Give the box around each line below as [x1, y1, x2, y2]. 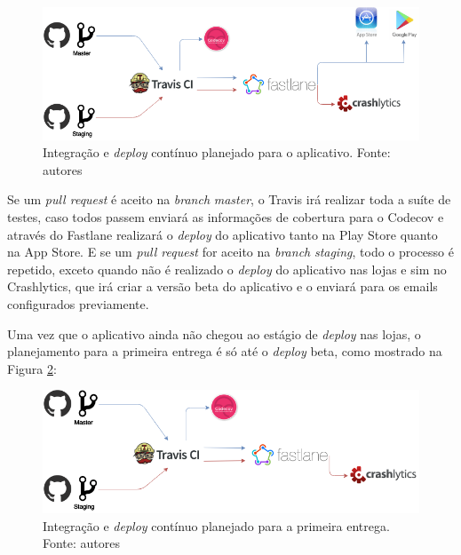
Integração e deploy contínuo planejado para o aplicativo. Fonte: [43, 143, 391, 162]
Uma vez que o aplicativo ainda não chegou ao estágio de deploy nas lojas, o [7, 324, 421, 343]
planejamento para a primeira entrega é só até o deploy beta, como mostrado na [7, 342, 442, 361]
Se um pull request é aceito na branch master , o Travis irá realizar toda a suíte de [7, 190, 451, 209]
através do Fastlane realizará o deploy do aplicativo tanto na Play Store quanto [7, 225, 438, 243]
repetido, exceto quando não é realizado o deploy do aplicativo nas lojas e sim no [7, 259, 447, 278]
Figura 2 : [7, 359, 57, 377]
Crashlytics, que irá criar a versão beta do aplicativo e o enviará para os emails [7, 277, 438, 296]
